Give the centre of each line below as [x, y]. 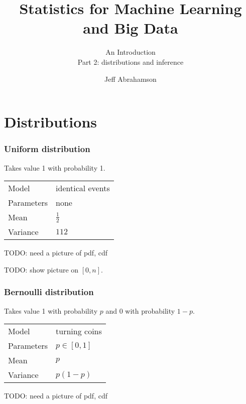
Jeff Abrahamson [131, 79]
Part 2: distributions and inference [131, 61]
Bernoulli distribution [49, 292]
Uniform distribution [47, 149]
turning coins [79, 331]
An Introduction [131, 52]
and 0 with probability [140, 310]
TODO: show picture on [41, 269]
